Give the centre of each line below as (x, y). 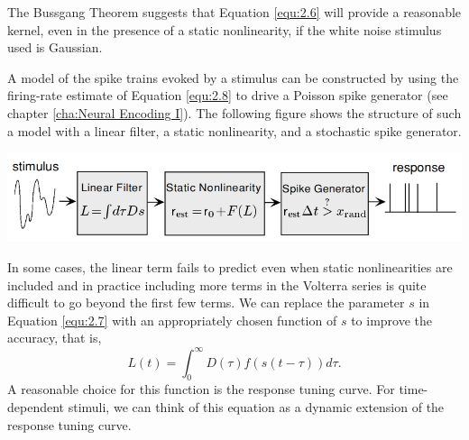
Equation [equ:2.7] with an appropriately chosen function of (172, 320)
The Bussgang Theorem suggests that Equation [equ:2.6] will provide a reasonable (234, 12)
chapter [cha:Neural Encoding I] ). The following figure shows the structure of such (234, 112)
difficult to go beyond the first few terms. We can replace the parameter (206, 302)
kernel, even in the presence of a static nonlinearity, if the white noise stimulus (225, 29)
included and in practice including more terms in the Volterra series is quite (217, 284)
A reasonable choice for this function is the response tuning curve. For (201, 389)
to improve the (391, 320)
